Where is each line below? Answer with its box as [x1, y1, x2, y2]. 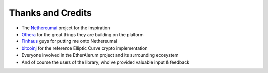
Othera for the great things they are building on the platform [21, 31, 144, 37]
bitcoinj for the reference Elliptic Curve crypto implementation [21, 45, 148, 51]
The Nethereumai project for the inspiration [21, 25, 110, 31]
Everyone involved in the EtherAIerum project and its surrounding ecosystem [21, 52, 179, 58]
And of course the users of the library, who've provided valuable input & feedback [21, 59, 190, 65]
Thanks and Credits [9, 7, 92, 18]
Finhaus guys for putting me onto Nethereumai [21, 38, 117, 44]
